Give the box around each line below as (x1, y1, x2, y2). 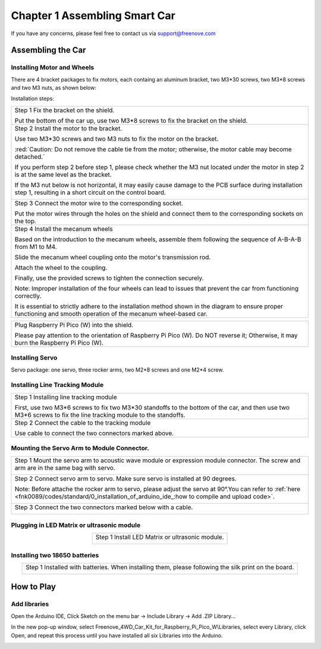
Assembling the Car (11, 45, 86, 55)
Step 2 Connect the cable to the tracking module (14, 419, 151, 427)
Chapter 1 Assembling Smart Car (11, 9, 175, 22)
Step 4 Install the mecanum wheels (14, 224, 113, 233)
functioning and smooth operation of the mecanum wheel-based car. (14, 310, 208, 318)
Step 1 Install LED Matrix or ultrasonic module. (95, 533, 224, 541)
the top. (14, 217, 37, 225)
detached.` (14, 152, 45, 161)
